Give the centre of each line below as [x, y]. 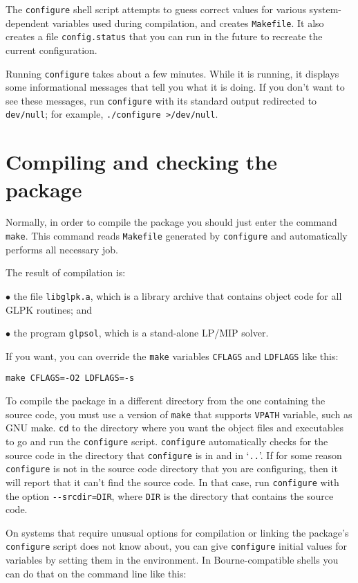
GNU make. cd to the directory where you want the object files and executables [175, 428]
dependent [28, 23]
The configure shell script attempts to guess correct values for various [156, 9]
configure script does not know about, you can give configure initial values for [176, 546]
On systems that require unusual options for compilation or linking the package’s [177, 532]
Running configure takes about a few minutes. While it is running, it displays [172, 73]
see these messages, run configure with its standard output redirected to [161, 100]
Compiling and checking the [142, 162]
